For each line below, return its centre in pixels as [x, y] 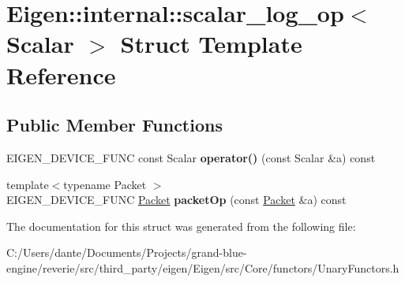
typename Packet [105, 184]
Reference [61, 74]
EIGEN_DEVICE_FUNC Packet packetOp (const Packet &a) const [176, 200]
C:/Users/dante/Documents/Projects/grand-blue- [127, 252]
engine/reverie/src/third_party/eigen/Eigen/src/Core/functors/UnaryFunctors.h [203, 267]
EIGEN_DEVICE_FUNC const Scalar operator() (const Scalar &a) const [191, 157]
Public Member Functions [114, 125]
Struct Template [211, 44]
